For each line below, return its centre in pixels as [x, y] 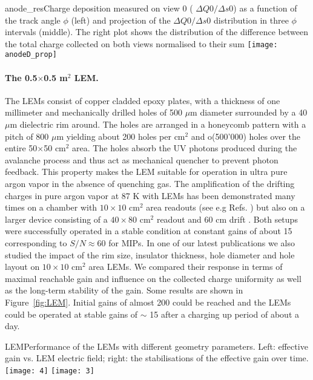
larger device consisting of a [56, 219]
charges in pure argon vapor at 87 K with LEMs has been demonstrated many [150, 195]
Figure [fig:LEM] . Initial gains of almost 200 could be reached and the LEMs [148, 302]
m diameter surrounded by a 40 [249, 112]
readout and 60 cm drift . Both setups [227, 219]
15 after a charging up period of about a [225, 314]
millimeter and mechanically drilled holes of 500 [94, 112]
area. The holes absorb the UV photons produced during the [185, 148]
